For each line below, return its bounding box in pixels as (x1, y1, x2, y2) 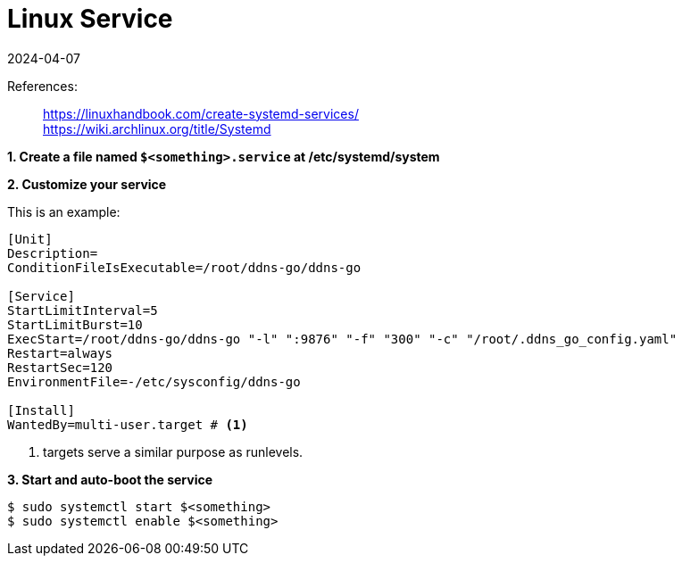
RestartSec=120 (7, 360, 113, 375)
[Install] (7, 402, 75, 418)
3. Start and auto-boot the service (7, 471, 213, 487)
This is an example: (7, 203, 121, 219)
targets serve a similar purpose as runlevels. (43, 443, 304, 460)
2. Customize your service (7, 176, 167, 192)
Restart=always (7, 345, 113, 360)
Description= (7, 245, 98, 261)
